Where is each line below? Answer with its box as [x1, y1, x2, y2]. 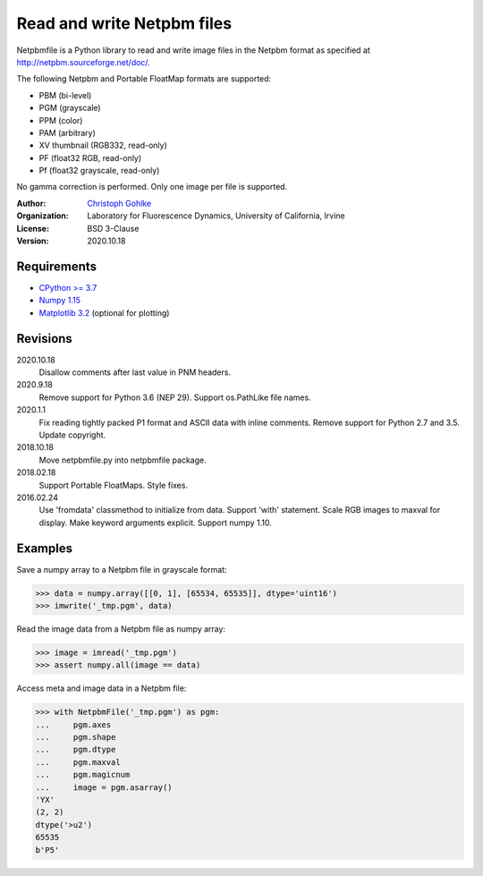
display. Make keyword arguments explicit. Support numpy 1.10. [38, 517, 272, 528]
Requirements [16, 259, 97, 274]
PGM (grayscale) [38, 103, 102, 114]
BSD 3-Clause [87, 223, 140, 234]
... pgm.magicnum [35, 770, 131, 780]
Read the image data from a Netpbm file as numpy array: [16, 623, 226, 634]
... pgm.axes [35, 719, 112, 729]
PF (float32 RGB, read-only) [38, 152, 142, 163]
